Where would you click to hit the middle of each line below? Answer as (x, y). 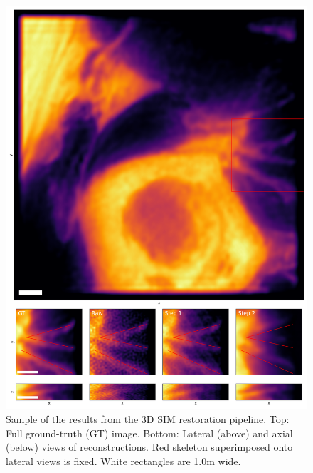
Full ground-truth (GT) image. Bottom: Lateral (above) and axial (149, 433)
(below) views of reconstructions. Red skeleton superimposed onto (149, 447)
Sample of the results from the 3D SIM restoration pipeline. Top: (148, 418)
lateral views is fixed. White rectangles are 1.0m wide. (123, 461)
